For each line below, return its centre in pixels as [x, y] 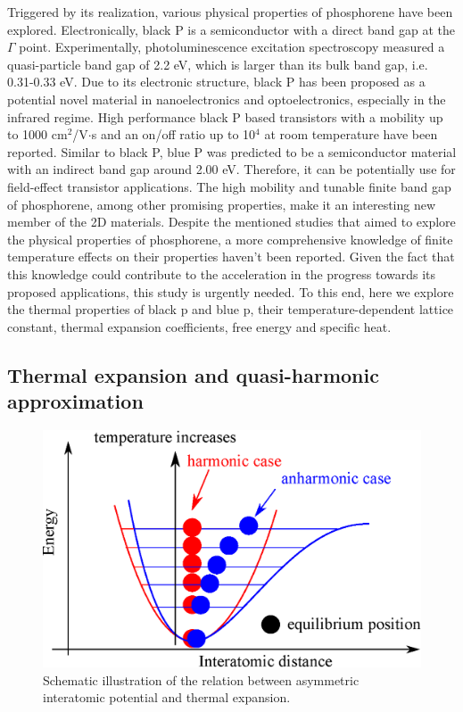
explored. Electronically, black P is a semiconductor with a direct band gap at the [231, 29]
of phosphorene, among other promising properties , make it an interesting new [222, 204]
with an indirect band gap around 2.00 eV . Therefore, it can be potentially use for [231, 169]
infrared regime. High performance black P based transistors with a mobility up [225, 116]
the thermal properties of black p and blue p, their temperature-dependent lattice [231, 309]
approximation [75, 401]
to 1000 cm [37, 134]
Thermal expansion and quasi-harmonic [193, 374]
